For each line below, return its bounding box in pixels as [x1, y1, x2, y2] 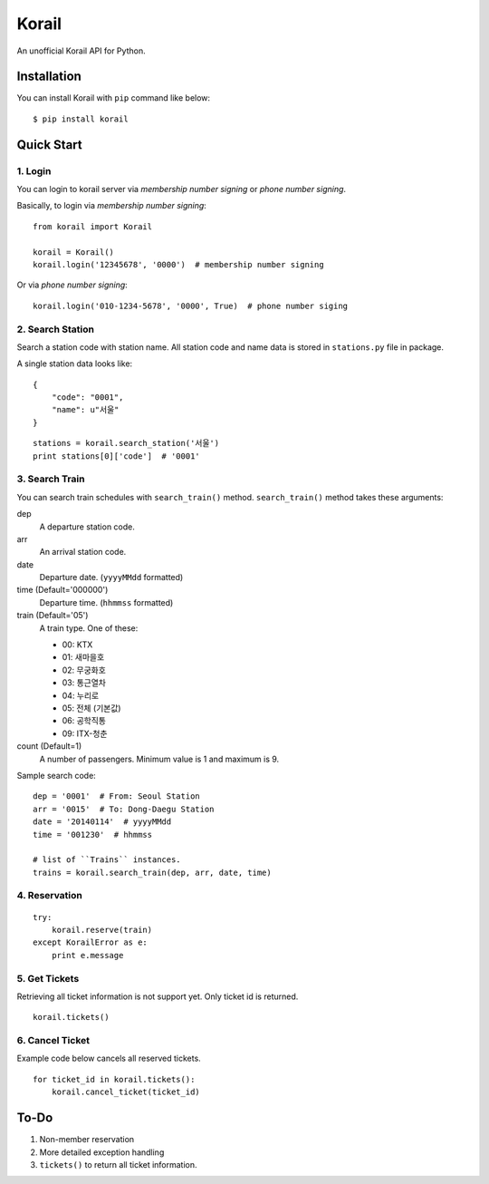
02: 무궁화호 [62, 665, 106, 675]
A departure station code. [39, 521, 136, 532]
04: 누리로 [62, 690, 100, 701]
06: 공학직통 [62, 715, 107, 726]
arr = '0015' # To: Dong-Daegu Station [33, 803, 215, 814]
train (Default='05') [16, 610, 89, 621]
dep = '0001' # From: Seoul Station [33, 791, 201, 801]
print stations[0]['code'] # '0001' [33, 451, 201, 461]
